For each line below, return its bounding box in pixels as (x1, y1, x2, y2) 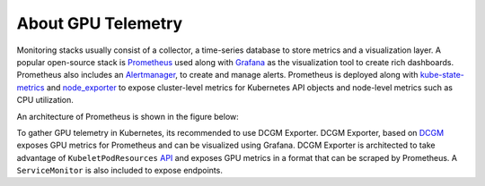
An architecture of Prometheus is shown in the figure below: (16, 111, 240, 122)
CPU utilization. (16, 95, 74, 106)
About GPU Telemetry (16, 13, 183, 33)
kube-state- (419, 70, 464, 80)
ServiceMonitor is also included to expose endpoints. (16, 165, 224, 176)
